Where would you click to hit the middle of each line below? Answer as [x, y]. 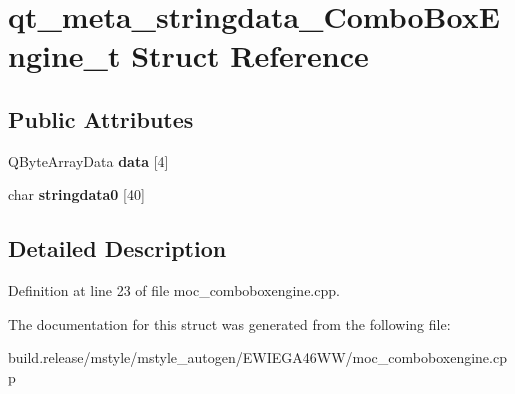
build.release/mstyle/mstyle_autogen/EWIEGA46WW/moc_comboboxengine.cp [257, 357]
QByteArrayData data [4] [88, 160]
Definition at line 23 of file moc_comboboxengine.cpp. [174, 290]
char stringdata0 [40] [76, 194]
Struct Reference [250, 55]
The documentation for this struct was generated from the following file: [229, 323]
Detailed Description [117, 248]
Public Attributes [101, 118]
